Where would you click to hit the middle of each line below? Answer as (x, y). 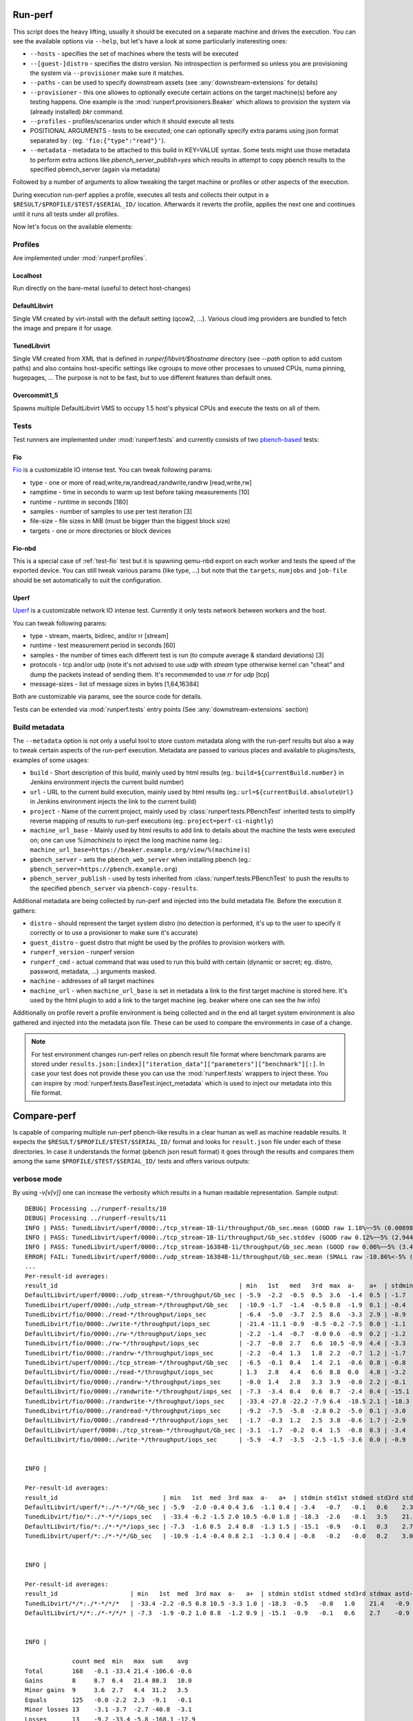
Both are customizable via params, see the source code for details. (108, 697)
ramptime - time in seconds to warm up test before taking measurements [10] (140, 492)
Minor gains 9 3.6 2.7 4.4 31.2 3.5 (107, 1690)
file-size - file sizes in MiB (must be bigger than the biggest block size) (130, 521)
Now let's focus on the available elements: (73, 226)
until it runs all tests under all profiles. (66, 214)
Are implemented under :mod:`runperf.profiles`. (80, 258)
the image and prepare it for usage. (63, 328)
